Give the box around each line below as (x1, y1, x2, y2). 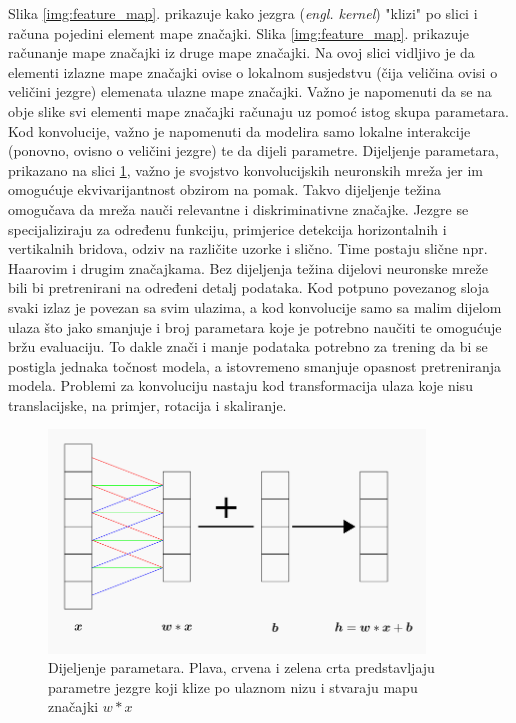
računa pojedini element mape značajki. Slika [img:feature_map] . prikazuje (8, 22, 470, 43)
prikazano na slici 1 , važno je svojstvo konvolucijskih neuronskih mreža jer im (8, 159, 483, 180)
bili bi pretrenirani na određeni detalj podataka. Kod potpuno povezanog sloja (8, 277, 490, 298)
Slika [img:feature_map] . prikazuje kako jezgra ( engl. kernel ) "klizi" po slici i (8, 3, 478, 23)
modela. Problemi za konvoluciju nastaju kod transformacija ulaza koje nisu (8, 375, 473, 396)
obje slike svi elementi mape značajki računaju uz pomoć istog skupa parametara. (8, 100, 509, 121)
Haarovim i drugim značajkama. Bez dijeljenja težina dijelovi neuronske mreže (8, 257, 488, 278)
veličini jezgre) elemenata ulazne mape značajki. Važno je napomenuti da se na (8, 81, 492, 102)
